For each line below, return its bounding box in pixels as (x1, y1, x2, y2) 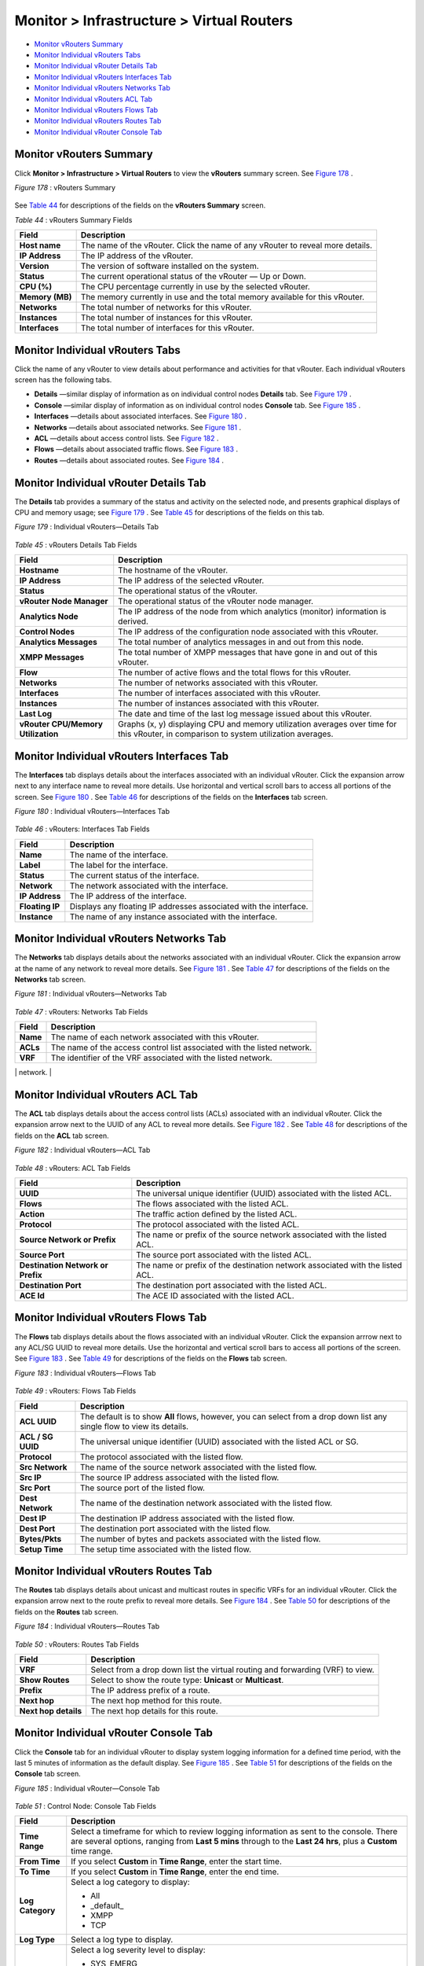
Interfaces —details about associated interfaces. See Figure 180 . (34, 411, 247, 421)
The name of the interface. (69, 849, 169, 860)
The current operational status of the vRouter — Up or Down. (80, 271, 306, 282)
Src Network (19, 1461, 68, 1472)
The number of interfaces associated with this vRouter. (118, 688, 321, 699)
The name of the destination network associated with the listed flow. (79, 1497, 333, 1508)
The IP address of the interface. (69, 890, 188, 901)
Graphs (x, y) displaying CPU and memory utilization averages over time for (118, 719, 397, 730)
